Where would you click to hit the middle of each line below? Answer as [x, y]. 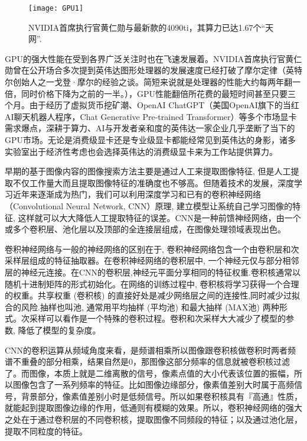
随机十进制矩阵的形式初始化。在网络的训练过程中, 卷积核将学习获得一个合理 [152, 283]
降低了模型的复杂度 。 [59, 330]
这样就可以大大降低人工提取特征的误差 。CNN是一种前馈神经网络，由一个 [159, 217]
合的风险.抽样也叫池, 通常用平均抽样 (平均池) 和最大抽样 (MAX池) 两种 [142, 307]
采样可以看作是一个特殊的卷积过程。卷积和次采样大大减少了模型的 [157, 318]
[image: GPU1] [56, 8]
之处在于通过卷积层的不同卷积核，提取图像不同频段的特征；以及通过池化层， [153, 419]
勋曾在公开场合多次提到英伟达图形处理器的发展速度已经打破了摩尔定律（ [145, 70]
